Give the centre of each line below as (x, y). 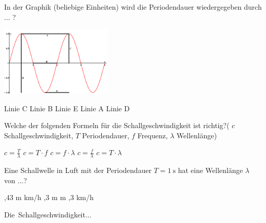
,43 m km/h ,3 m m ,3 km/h (49, 197)
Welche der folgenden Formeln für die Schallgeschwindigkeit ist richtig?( (117, 125)
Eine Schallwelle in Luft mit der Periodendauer (78, 170)
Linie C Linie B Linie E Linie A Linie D (67, 108)
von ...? (16, 180)
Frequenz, (152, 135)
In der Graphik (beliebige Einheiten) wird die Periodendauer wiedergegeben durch (133, 7)
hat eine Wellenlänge (210, 170)
